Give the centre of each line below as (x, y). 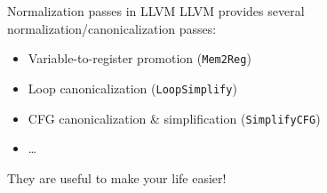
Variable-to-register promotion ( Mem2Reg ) (140, 58)
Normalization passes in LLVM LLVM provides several (156, 11)
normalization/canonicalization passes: (112, 28)
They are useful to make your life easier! (117, 177)
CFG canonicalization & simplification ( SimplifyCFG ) (174, 118)
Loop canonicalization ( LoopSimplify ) (132, 88)
